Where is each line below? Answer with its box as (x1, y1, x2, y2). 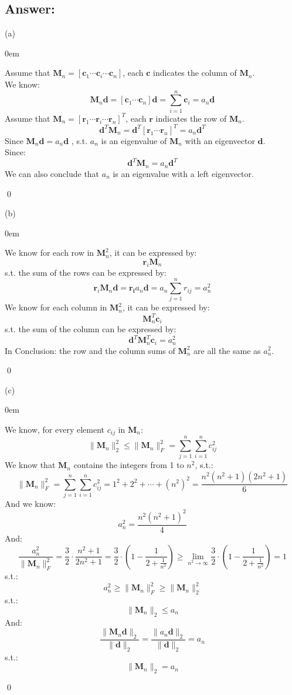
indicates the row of (155, 112, 227, 124)
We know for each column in (5, 301, 107, 313)
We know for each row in (5, 246, 94, 259)
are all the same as (193, 344, 261, 356)
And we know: (5, 497, 56, 509)
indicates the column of (153, 66, 237, 79)
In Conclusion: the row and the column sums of (5, 344, 175, 356)
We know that (5, 459, 56, 471)
